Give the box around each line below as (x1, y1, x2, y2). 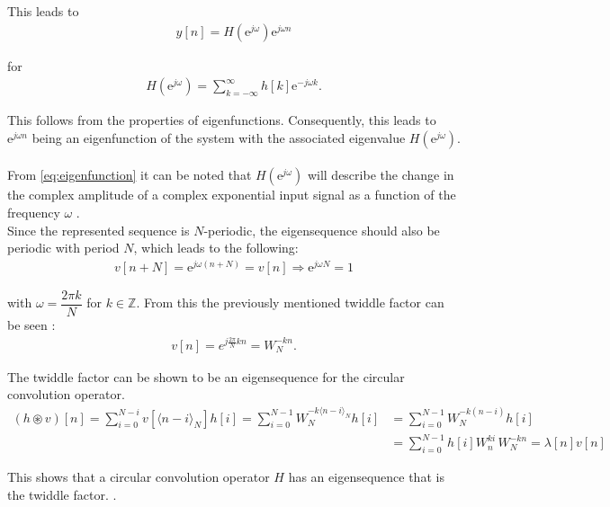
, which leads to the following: (133, 238, 299, 257)
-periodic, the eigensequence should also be (203, 220, 440, 239)
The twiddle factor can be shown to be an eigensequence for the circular (7, 367, 405, 386)
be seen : (7, 315, 56, 334)
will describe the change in (307, 165, 454, 184)
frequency (7, 203, 60, 222)
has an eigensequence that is (288, 467, 444, 485)
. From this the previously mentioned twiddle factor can (136, 293, 444, 312)
